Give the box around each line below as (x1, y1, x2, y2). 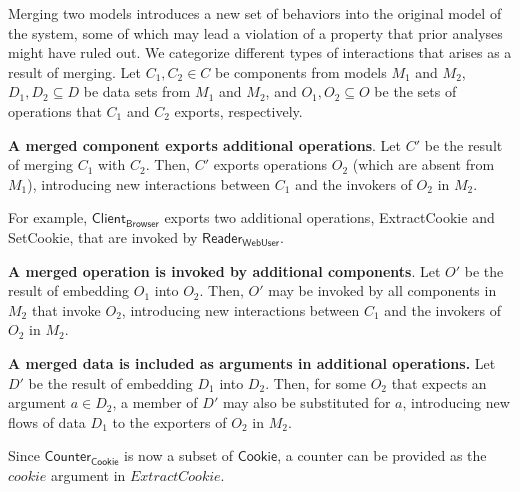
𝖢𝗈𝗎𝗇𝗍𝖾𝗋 (44, 450, 92, 465)
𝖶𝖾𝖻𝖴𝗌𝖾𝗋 (242, 238, 280, 249)
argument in (50, 464, 126, 485)
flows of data (8, 411, 86, 432)
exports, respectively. (174, 100, 303, 121)
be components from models (215, 61, 387, 82)
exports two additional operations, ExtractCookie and (164, 207, 495, 228)
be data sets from (83, 81, 191, 102)
